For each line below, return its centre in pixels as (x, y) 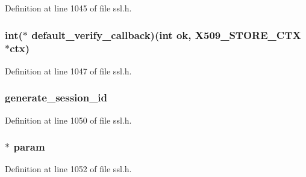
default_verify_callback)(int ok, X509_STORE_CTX (166, 34)
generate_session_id (56, 97)
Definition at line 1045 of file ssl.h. (68, 8)
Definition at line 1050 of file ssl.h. (68, 120)
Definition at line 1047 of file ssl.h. (68, 70)
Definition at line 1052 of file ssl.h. (68, 169)
